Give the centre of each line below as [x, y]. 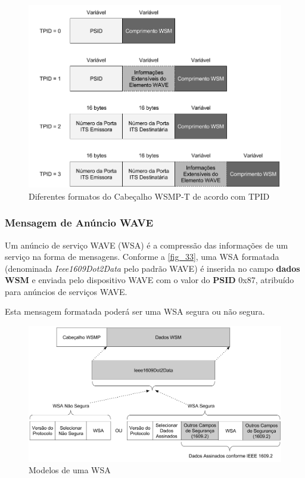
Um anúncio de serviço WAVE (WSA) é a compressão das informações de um [147, 245]
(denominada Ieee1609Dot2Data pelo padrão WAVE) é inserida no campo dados [152, 268]
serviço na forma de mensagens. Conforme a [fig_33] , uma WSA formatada [142, 257]
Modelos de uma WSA [70, 470]
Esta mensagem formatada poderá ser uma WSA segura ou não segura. [135, 311]
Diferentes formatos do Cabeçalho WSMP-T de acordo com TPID [149, 196]
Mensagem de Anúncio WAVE [79, 223]
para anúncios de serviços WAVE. [66, 291]
